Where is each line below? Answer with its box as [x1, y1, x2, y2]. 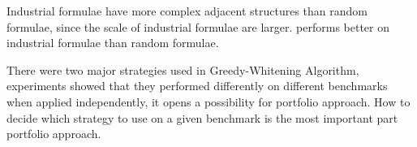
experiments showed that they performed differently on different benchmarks [6, 77, 388, 94]
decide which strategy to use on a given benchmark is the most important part [6, 109, 398, 126]
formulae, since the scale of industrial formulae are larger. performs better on [6, 18, 389, 35]
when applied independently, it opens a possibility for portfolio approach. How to [6, 93, 411, 110]
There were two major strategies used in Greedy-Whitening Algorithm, [6, 61, 359, 78]
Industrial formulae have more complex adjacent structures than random [6, 2, 368, 19]
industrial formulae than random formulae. [6, 34, 219, 51]
